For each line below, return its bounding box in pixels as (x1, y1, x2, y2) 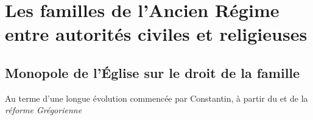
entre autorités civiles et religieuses (5, 21, 308, 46)
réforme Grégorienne (5, 104, 82, 116)
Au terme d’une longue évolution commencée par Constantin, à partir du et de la (5, 91, 308, 104)
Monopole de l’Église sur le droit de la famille (5, 63, 300, 82)
